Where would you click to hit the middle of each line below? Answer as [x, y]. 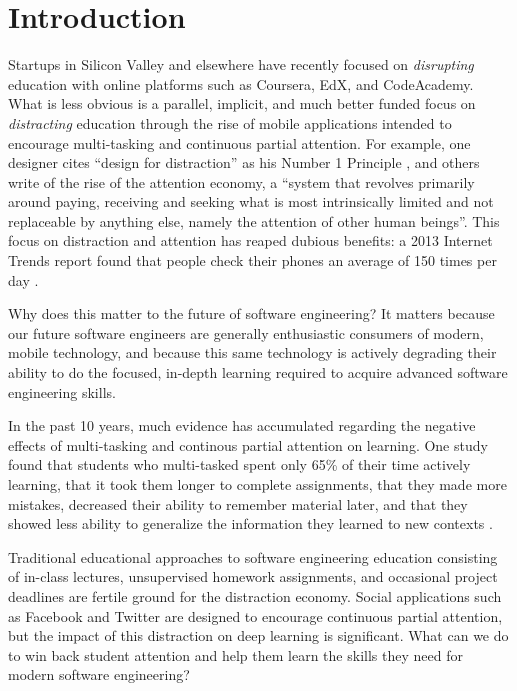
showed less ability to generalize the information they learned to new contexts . [250, 523]
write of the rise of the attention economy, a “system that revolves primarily [241, 181]
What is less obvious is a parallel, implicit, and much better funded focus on [242, 103]
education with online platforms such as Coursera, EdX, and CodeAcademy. [241, 83]
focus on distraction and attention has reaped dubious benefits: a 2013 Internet [250, 240]
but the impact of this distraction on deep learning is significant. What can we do [258, 635]
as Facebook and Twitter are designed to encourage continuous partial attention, [255, 615]
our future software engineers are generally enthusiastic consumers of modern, [246, 332]
